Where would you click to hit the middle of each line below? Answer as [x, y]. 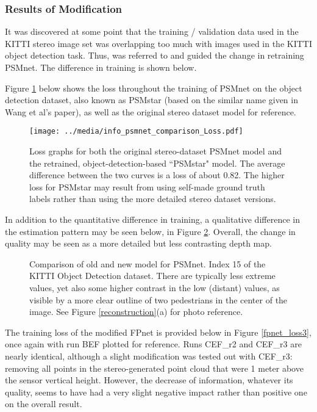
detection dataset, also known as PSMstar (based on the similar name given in [151, 100]
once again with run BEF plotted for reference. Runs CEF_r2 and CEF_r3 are [153, 344]
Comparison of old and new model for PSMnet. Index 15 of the [148, 263]
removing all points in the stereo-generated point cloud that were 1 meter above [154, 368]
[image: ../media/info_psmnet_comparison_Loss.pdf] [136, 132]
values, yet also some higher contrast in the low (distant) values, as [155, 287]
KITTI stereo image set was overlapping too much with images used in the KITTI [158, 43]
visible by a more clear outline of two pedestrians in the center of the [158, 299]
